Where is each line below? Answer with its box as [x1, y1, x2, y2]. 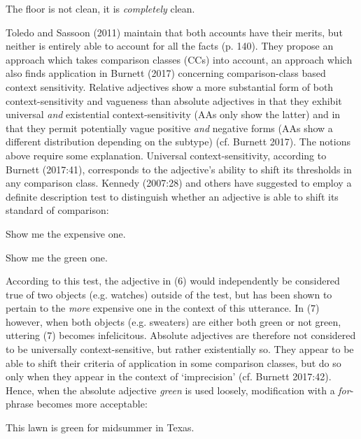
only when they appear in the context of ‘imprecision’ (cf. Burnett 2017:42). [6, 369, 332, 384]
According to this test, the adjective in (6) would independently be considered [6, 273, 340, 288]
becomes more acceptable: [36, 396, 148, 411]
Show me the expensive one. [6, 226, 126, 240]
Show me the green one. [6, 250, 108, 264]
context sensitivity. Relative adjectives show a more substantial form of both [6, 79, 334, 94]
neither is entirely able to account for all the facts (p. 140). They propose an [6, 38, 334, 53]
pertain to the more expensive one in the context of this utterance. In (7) [6, 301, 320, 315]
